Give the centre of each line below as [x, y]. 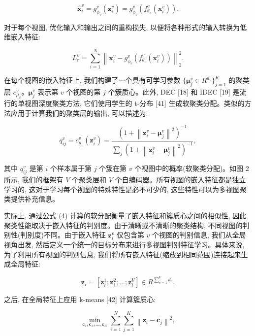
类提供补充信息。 [32, 199]
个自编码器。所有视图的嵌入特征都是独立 [180, 180]
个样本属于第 [71, 168]
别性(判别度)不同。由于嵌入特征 [55, 235]
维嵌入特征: [22, 37]
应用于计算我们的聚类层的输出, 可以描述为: [79, 113]
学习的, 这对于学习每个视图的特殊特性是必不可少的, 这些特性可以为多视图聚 [126, 189]
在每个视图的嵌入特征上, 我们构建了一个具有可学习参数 [92, 80]
